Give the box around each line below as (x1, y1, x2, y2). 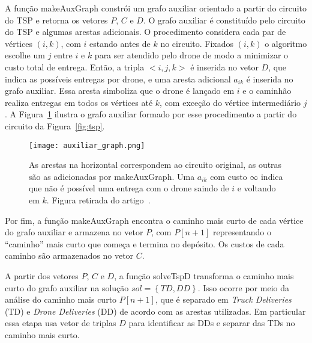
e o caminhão (242, 84, 292, 97)
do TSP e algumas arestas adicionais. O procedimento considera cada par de (5, 25, 286, 38)
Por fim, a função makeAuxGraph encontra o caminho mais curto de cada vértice (5, 214, 304, 226)
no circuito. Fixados (160, 37, 234, 49)
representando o (213, 226, 271, 238)
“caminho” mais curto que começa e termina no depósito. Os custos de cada (5, 237, 284, 250)
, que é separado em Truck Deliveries (155, 293, 292, 306)
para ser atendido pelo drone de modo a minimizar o (94, 49, 289, 61)
